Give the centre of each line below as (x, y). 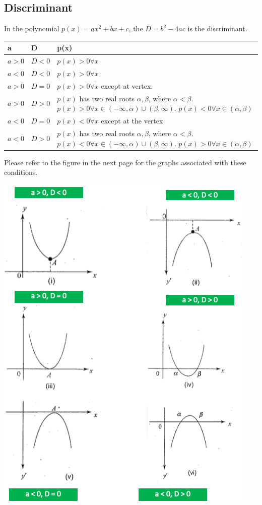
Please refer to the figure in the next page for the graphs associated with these (125, 162)
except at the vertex (132, 121)
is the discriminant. (217, 28)
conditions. (21, 172)
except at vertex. (127, 85)
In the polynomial (32, 28)
